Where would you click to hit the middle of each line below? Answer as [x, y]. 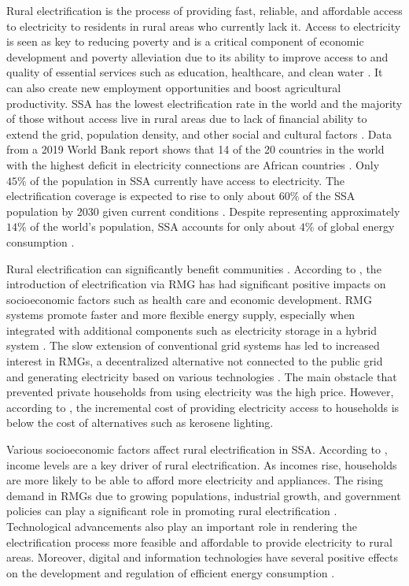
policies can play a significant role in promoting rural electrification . [172, 511]
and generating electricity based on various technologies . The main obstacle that [202, 376]
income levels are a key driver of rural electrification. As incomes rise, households [202, 464]
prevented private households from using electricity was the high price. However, [200, 392]
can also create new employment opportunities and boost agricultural [174, 87]
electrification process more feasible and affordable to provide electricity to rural [199, 541]
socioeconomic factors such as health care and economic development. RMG [189, 299]
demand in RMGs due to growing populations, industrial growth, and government [204, 495]
